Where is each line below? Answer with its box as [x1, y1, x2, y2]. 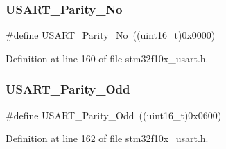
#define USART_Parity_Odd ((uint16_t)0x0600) [6, 107, 222, 122]
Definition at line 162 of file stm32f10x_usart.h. [6, 131, 209, 146]
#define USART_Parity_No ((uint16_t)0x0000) [6, 28, 216, 42]
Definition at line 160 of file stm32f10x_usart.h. [6, 51, 209, 65]
